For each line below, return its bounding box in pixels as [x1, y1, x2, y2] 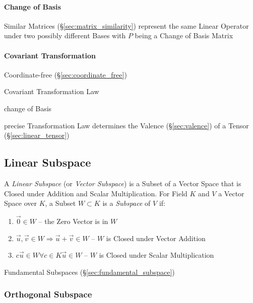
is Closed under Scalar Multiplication [99, 250, 214, 260]
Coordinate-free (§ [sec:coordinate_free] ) [4, 69, 127, 80]
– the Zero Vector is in [38, 215, 108, 226]
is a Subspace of [102, 198, 151, 208]
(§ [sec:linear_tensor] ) [4, 130, 70, 140]
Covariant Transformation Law [4, 86, 99, 97]
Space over [4, 198, 37, 208]
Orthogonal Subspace [4, 288, 92, 300]
